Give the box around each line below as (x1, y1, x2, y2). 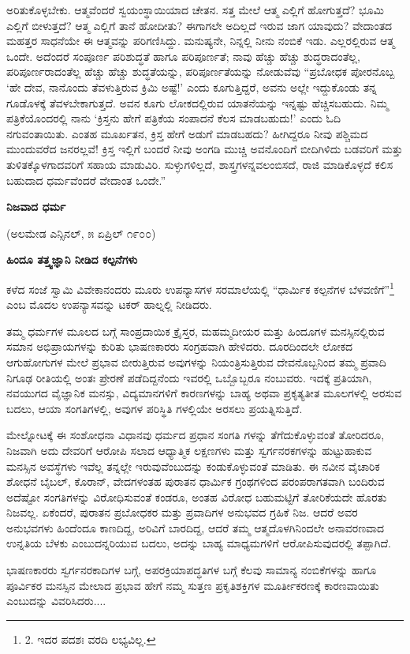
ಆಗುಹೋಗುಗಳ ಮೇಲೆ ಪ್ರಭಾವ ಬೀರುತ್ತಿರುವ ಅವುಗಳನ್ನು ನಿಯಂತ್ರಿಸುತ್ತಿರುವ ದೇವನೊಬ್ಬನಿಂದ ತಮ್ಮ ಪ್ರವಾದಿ (6, 353, 386, 370)
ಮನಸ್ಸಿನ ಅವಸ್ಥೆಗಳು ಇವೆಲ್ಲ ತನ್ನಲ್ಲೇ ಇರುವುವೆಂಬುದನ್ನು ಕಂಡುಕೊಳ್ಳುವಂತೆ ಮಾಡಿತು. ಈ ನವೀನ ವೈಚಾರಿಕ (6, 457, 380, 474)
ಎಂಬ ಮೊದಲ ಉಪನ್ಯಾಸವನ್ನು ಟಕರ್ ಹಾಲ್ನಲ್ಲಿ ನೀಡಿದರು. (6, 296, 212, 313)
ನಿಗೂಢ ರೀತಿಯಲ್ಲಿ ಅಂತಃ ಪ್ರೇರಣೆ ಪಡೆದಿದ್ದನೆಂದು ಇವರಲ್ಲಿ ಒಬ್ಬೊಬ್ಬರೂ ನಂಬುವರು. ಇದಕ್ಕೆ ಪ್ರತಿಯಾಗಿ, (6, 369, 372, 385)
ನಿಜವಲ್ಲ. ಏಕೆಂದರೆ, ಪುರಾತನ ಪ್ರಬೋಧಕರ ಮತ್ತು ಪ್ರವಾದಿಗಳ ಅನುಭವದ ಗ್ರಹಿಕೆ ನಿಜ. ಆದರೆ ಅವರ (6, 504, 358, 521)
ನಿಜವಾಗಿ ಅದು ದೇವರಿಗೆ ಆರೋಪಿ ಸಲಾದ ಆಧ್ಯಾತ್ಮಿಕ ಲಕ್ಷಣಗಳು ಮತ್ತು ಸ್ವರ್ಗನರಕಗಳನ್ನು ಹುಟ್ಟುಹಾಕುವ (6, 442, 372, 458)
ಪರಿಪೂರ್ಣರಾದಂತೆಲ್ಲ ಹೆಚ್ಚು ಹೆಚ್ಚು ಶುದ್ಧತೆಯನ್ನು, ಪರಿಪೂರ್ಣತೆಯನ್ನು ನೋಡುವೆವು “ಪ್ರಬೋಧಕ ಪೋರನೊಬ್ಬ (6, 63, 395, 80)
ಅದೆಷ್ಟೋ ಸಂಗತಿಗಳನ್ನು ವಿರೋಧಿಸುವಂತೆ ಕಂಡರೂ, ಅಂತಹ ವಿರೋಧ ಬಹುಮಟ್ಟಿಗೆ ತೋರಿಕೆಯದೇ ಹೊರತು (6, 488, 387, 505)
